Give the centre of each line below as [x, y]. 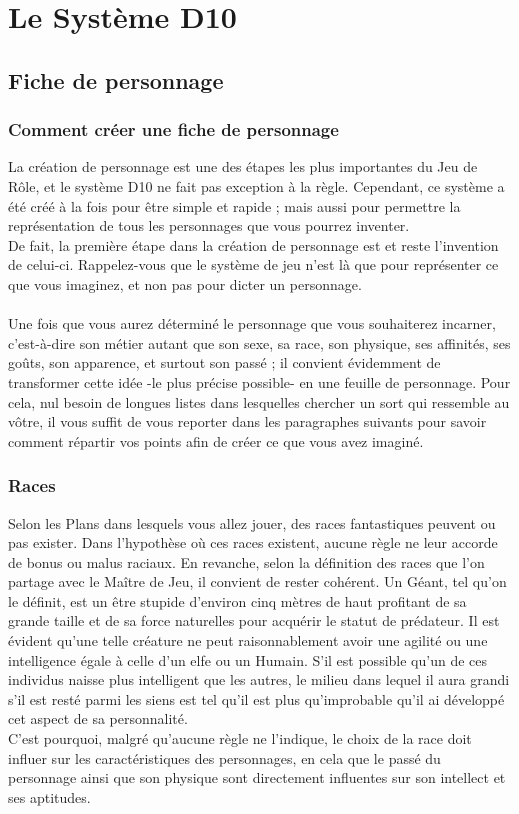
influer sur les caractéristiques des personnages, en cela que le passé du [224, 757]
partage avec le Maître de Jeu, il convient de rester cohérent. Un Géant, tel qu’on [257, 581]
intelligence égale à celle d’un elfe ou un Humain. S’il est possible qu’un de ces [248, 659]
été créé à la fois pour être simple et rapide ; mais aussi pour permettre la [234, 205]
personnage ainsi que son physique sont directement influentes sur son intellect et [257, 777]
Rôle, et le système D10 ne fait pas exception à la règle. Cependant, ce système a [256, 185]
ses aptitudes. [49, 796]
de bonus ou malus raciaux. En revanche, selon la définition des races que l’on [246, 561]
